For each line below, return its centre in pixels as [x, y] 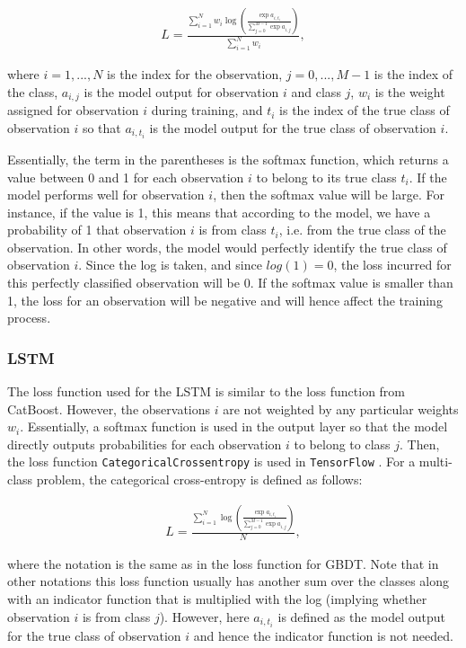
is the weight [410, 91]
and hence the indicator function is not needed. [323, 635]
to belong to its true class [326, 177]
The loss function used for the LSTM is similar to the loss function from [207, 391]
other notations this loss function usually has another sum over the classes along [229, 581]
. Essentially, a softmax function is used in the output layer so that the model [234, 426]
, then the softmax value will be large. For [329, 195]
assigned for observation [73, 110]
